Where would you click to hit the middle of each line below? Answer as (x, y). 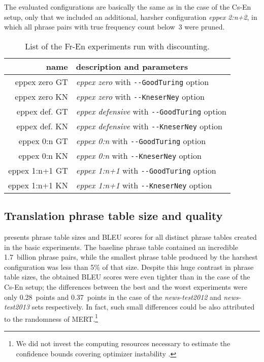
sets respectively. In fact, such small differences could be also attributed (143, 307)
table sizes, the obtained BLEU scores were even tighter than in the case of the (127, 277)
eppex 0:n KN (43, 155)
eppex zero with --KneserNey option (140, 96)
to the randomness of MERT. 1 (51, 318)
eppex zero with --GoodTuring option (142, 81)
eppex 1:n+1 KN (38, 185)
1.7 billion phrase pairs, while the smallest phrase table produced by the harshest (131, 257)
